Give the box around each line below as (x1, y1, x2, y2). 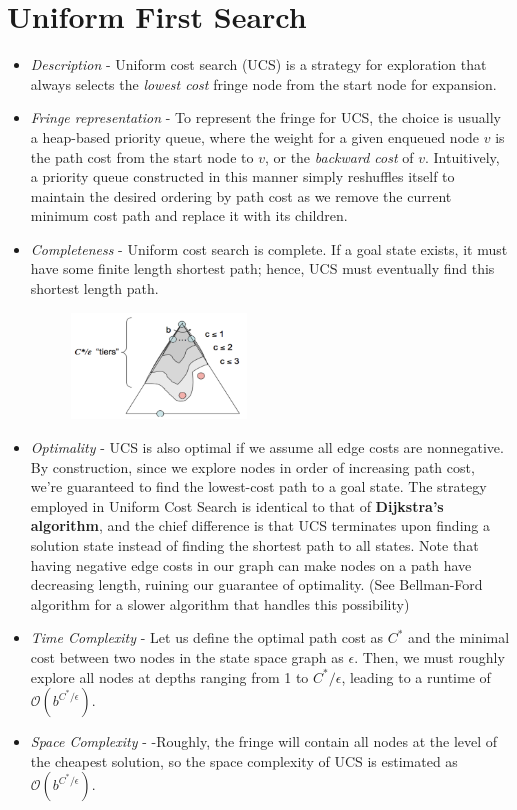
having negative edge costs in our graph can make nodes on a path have (30, 554, 472, 575)
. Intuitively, (424, 146, 500, 167)
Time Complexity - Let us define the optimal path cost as (30, 627, 384, 648)
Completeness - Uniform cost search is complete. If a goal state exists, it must (30, 238, 508, 259)
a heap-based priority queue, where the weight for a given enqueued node (30, 126, 480, 147)
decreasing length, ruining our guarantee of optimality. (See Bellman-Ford (30, 574, 483, 595)
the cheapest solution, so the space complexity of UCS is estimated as (30, 750, 458, 771)
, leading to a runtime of (341, 666, 491, 687)
